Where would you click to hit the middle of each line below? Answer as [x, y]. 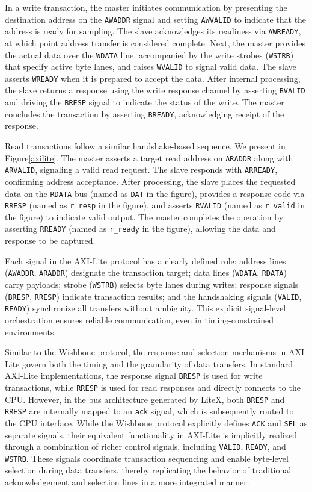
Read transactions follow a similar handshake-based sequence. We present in [145, 146]
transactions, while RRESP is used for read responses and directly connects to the [153, 387]
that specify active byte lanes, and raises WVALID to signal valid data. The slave [151, 67]
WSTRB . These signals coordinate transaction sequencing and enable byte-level [147, 458]
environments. [31, 332]
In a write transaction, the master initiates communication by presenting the [146, 7]
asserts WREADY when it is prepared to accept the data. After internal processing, [153, 78]
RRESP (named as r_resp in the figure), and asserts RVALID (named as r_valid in [155, 205]
